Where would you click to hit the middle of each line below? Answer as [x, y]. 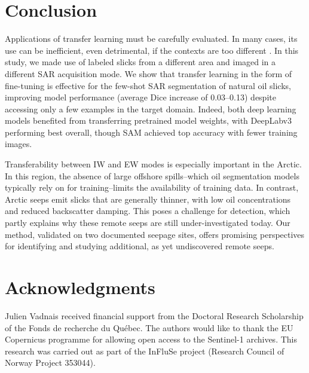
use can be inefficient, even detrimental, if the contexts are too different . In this [152, 50]
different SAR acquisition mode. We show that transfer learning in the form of [149, 73]
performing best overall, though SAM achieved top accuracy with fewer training [151, 132]
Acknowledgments [80, 287]
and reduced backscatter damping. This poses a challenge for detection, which [148, 211]
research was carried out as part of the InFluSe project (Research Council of [145, 351]
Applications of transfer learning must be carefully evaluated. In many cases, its [151, 39]
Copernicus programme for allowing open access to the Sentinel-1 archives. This [151, 339]
